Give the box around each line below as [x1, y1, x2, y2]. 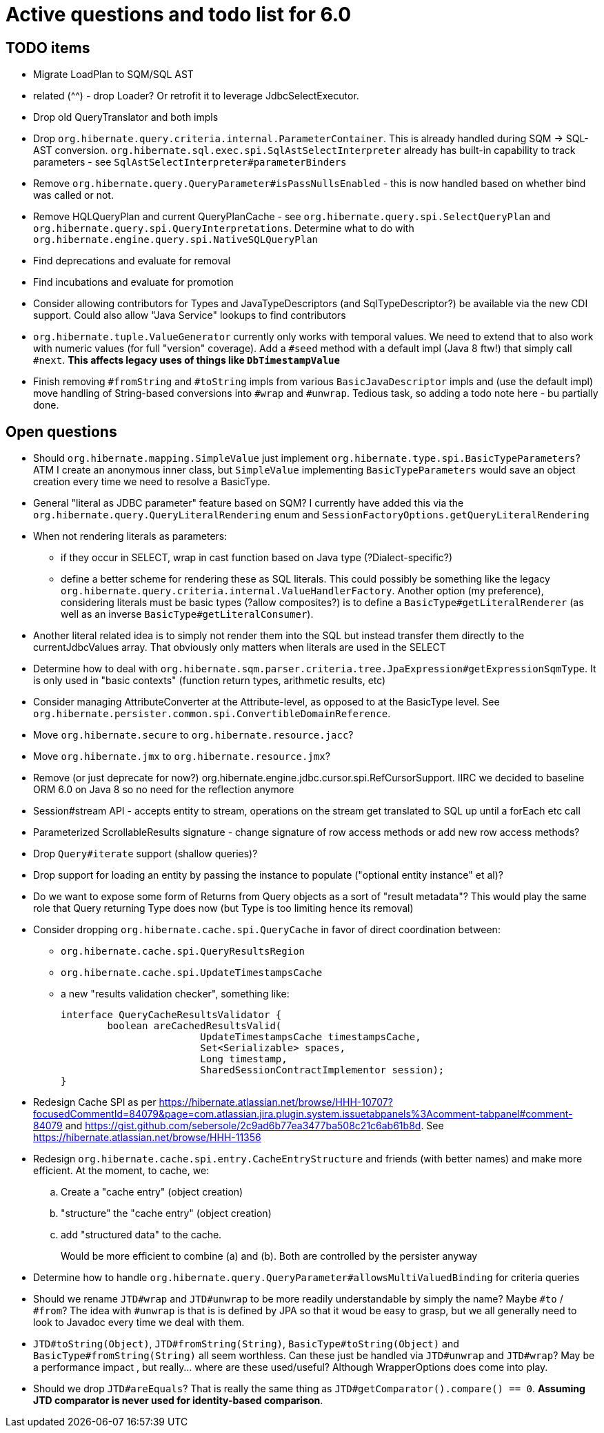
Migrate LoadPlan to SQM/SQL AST [33, 68, 194, 81]
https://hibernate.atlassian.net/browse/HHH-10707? [159, 1096, 393, 1109]
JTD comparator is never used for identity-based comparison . [33, 1394, 323, 1407]
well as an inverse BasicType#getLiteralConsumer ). [61, 608, 314, 621]
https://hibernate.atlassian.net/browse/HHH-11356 [33, 1131, 261, 1144]
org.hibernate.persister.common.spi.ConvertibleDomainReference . [33, 708, 391, 720]
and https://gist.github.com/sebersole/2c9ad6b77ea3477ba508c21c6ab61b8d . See [65, 1120, 444, 1132]
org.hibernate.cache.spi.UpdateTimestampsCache [61, 967, 323, 979]
